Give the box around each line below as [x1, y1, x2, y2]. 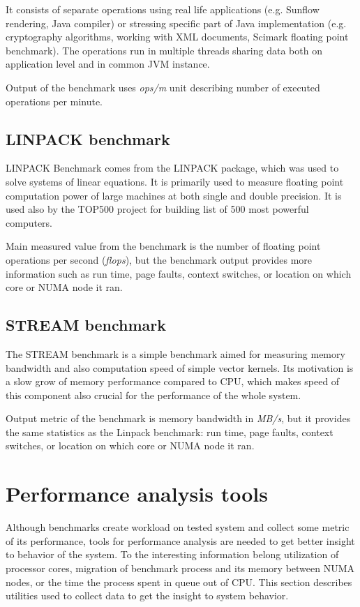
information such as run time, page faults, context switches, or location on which [6, 266, 352, 280]
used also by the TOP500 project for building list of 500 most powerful [6, 202, 309, 216]
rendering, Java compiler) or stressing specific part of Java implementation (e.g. [6, 15, 347, 30]
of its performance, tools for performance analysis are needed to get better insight [6, 533, 355, 548]
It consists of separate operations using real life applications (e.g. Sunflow [6, 2, 320, 16]
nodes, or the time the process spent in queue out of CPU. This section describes [6, 574, 352, 589]
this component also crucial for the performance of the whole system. [6, 387, 301, 402]
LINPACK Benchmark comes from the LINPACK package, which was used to [6, 160, 339, 175]
